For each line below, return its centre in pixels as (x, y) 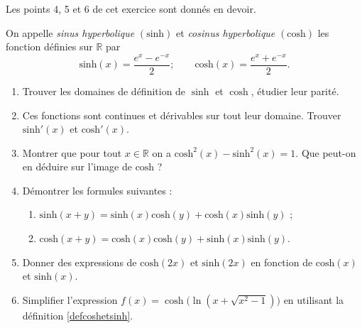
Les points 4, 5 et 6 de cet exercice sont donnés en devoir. (131, 9)
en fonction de (282, 262)
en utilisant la (314, 299)
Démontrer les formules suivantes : (97, 190)
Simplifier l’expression (70, 299)
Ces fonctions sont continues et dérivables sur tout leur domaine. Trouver (182, 115)
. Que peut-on (326, 152)
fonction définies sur (49, 47)
